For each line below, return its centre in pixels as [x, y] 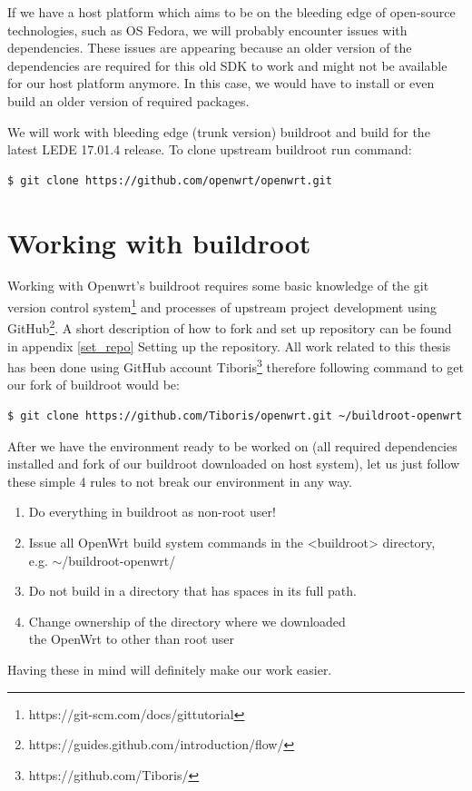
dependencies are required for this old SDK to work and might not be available [227, 65]
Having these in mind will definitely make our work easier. [170, 669]
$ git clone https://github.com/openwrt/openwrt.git [170, 180]
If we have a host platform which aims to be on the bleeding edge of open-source [231, 12]
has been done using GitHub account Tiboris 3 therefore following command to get [236, 366]
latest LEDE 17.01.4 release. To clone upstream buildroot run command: [210, 149]
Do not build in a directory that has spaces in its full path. [192, 591]
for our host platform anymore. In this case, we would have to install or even [221, 83]
